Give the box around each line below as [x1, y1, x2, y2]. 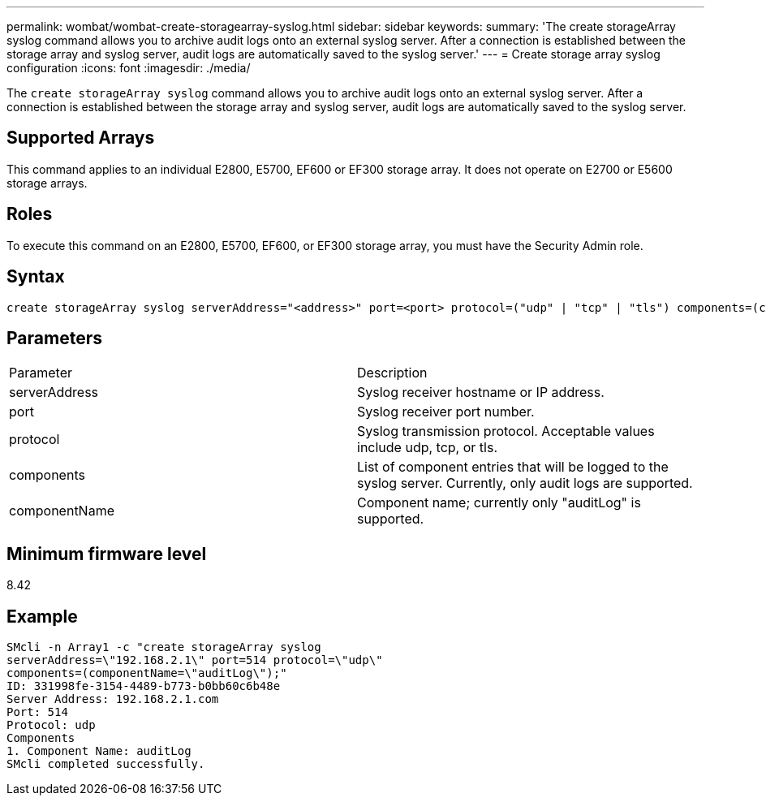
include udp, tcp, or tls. [357, 439, 497, 456]
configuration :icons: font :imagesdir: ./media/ [6, 61, 251, 75]
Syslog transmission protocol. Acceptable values [357, 423, 655, 440]
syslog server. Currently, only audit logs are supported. [357, 475, 693, 492]
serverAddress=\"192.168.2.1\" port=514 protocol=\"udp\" [6, 653, 383, 667]
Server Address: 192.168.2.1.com [6, 692, 219, 706]
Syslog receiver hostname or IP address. [357, 384, 605, 401]
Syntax [6, 266, 65, 287]
